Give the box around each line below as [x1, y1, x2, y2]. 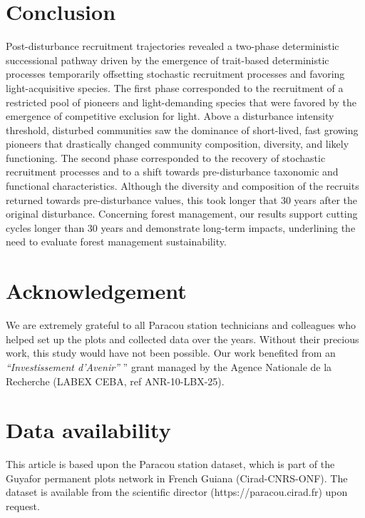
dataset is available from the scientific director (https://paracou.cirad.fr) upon [6, 484, 348, 499]
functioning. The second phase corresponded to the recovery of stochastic [6, 150, 326, 165]
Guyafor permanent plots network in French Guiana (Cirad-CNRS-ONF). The [6, 470, 348, 485]
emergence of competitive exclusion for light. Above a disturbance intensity [6, 108, 334, 123]
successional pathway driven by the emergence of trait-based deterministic [6, 52, 329, 67]
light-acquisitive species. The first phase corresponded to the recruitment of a [6, 80, 344, 95]
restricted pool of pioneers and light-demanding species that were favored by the [6, 94, 357, 109]
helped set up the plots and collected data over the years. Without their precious [6, 331, 359, 346]
